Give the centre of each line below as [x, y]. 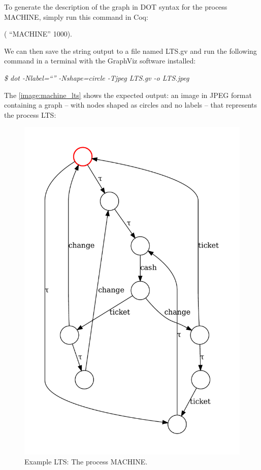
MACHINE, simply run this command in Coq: [76, 16]
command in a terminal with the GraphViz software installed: [100, 61]
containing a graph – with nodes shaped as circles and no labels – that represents [131, 105]
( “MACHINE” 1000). [38, 34]
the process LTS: [30, 114]
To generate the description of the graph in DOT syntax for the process [116, 7]
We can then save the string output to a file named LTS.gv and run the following [130, 51]
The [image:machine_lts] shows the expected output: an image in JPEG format [128, 95]
